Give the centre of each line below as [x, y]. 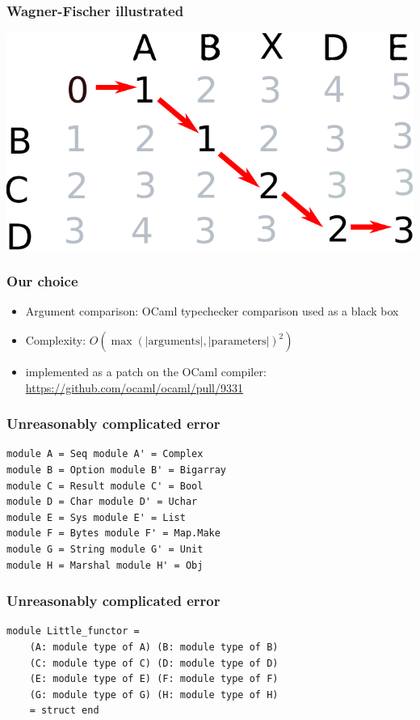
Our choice [42, 281]
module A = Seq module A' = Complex [105, 454]
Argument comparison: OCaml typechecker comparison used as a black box [212, 311]
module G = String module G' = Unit [105, 549]
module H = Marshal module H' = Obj [105, 565]
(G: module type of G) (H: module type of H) [154, 695]
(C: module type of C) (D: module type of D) [154, 663]
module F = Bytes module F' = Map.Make [113, 534]
